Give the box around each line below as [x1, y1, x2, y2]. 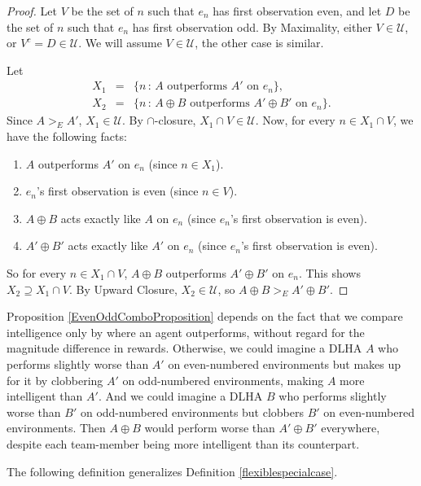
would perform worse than [144, 419, 275, 436]
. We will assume [78, 34, 162, 51]
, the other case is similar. [195, 34, 324, 51]
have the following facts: [7, 128, 127, 145]
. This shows [298, 265, 361, 281]
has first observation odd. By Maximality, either [132, 18, 372, 35]
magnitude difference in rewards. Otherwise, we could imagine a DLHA [7, 339, 362, 357]
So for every [7, 265, 67, 281]
